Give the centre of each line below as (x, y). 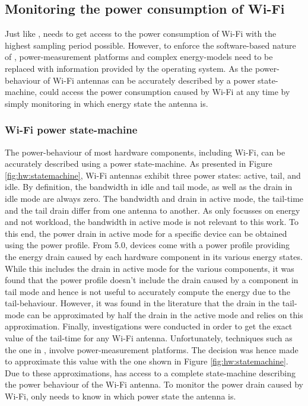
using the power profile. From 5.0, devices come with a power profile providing (147, 245)
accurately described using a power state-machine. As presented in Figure (139, 164)
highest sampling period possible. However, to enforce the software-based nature (150, 45)
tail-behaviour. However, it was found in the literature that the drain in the (142, 303)
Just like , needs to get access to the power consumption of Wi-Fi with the (141, 34)
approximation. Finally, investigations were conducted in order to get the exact (149, 326)
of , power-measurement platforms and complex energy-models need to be (139, 57)
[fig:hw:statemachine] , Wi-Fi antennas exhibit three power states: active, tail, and (153, 175)
